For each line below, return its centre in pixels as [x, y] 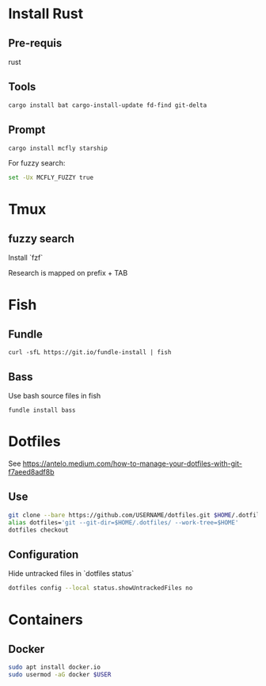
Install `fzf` [26, 257]
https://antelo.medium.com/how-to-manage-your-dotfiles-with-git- [133, 463]
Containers [46, 620]
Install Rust [46, 14]
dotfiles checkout [38, 530]
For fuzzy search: [37, 163]
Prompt [27, 130]
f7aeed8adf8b [31, 472]
